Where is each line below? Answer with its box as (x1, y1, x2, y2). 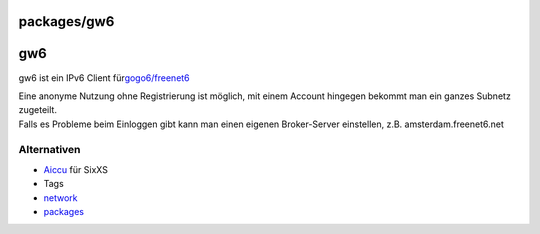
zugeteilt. (18, 104, 57, 116)
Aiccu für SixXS (43, 163, 109, 175)
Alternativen (18, 143, 81, 157)
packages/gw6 (18, 13, 115, 30)
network (43, 191, 78, 204)
